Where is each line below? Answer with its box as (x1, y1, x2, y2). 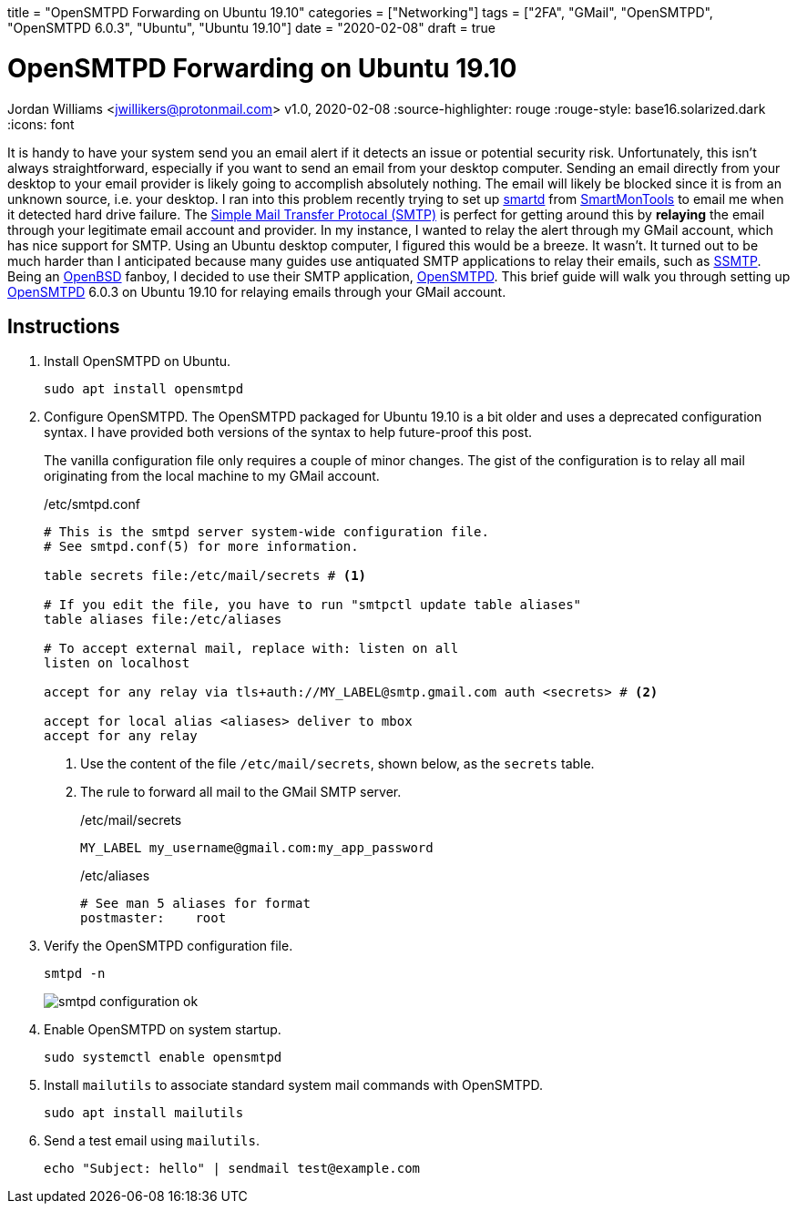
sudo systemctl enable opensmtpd (44, 1050, 282, 1065)
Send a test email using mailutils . (44, 1133, 261, 1149)
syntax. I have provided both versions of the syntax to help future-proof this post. (44, 424, 533, 441)
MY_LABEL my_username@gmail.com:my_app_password (80, 840, 434, 856)
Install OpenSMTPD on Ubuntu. (44, 353, 231, 370)
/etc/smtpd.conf (44, 496, 140, 513)
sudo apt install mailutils (44, 1105, 244, 1121)
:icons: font (7, 116, 75, 132)
